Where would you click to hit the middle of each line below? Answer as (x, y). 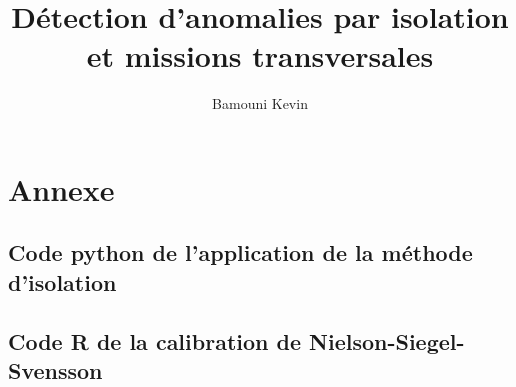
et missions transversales (260, 55)
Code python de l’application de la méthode (240, 252)
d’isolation (62, 281)
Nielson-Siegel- (387, 340)
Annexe (61, 188)
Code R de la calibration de (154, 340)
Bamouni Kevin (260, 103)
